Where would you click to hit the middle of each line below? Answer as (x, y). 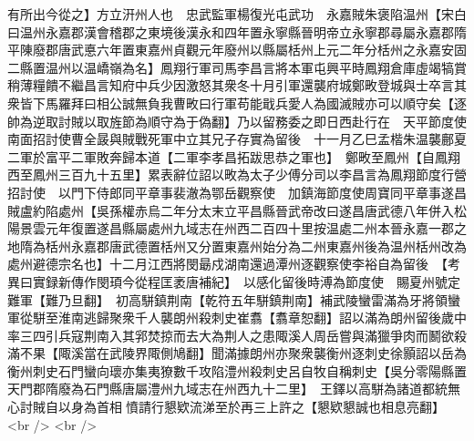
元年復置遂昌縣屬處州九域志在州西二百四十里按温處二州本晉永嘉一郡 (249, 228)
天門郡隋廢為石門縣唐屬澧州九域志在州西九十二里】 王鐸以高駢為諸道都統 (227, 389)
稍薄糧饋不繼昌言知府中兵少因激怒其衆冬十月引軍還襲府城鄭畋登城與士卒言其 (237, 85)
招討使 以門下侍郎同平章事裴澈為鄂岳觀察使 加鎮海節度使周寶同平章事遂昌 (237, 192)
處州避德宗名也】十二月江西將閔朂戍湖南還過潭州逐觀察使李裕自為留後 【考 (234, 264)
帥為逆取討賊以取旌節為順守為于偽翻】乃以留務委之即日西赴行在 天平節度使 (237, 121)
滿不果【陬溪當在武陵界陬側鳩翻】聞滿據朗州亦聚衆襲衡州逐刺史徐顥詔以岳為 (237, 353)
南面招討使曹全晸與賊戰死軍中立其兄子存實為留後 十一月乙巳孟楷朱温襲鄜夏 (237, 139)
